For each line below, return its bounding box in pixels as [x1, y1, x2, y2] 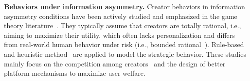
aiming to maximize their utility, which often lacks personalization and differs [4, 30, 235, 40]
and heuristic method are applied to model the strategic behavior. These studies [4, 49, 246, 59]
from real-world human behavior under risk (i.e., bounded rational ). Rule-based [4, 39, 244, 49]
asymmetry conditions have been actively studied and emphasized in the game [4, 11, 237, 21]
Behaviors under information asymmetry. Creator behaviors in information [4, 1, 245, 11]
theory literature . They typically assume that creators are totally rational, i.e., [4, 20, 241, 31]
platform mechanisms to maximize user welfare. [4, 68, 145, 78]
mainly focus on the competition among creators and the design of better [4, 58, 226, 68]
